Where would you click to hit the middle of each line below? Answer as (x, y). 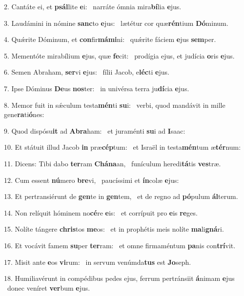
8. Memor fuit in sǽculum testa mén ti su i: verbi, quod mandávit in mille (115, 105)
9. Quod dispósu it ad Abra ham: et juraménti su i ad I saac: (95, 130)
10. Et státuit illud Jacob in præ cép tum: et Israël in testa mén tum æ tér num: (122, 147)
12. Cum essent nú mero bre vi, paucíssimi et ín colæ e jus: (91, 180)
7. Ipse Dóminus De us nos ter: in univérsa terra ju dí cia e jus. (97, 88)
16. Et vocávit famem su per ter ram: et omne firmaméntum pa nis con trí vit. (120, 245)
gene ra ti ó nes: (24, 114)
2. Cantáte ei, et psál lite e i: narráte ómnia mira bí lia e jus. (93, 6)
